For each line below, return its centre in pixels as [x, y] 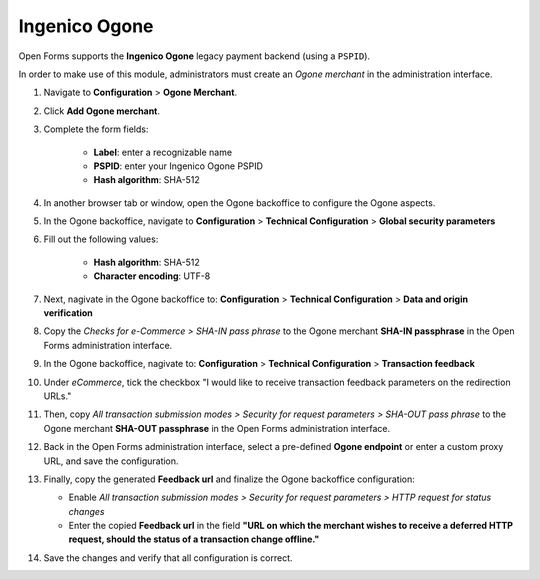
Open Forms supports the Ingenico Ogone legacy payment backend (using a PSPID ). [194, 56]
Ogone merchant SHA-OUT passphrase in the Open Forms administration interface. [216, 428]
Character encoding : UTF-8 [152, 276]
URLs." [57, 396]
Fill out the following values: [101, 239]
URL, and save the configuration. [111, 461]
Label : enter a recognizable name [163, 152]
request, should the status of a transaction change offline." [194, 539]
